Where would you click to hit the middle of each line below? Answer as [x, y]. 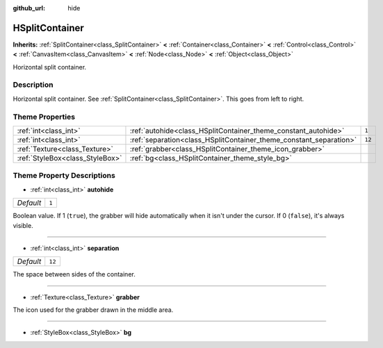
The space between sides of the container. [74, 274]
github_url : [29, 8]
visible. [23, 225]
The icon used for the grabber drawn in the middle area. [93, 310]
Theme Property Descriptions [64, 176]
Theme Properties [44, 117]
